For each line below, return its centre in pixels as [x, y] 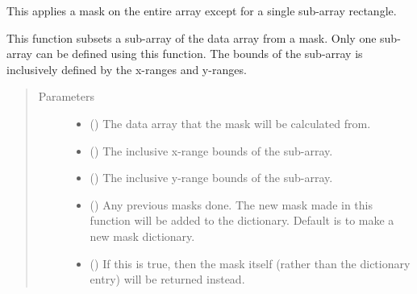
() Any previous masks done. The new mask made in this [231, 204]
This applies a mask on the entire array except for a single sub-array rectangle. [202, 10]
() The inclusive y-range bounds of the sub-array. [211, 178]
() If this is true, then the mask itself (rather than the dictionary [250, 263]
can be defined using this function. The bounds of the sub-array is [199, 54]
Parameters [66, 96]
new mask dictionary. [142, 236]
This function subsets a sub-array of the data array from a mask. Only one [192, 37]
